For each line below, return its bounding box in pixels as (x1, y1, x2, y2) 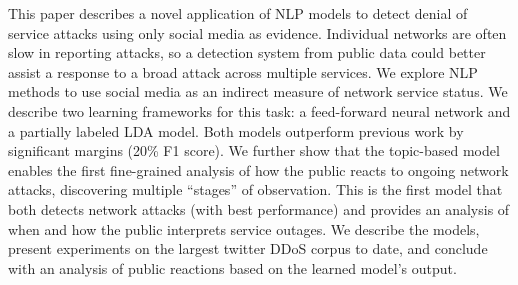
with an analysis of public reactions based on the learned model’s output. (8, 257, 457, 278)
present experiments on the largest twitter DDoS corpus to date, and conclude (8, 238, 488, 259)
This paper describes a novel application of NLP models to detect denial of (8, 3, 468, 23)
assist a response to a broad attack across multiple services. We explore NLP (8, 61, 478, 82)
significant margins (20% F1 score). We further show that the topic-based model (8, 140, 500, 161)
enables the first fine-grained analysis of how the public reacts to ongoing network (8, 159, 509, 180)
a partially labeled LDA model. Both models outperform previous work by (8, 120, 464, 141)
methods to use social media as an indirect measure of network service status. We (8, 81, 508, 102)
